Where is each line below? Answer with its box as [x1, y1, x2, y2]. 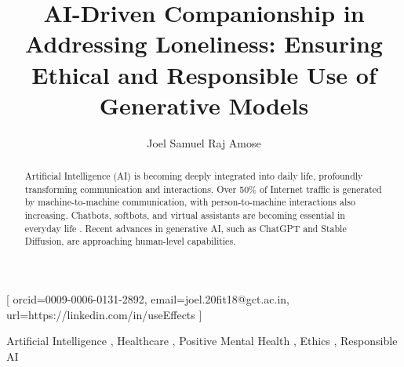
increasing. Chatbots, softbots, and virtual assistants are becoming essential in [24, 209, 345, 222]
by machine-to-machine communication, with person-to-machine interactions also [24, 195, 355, 209]
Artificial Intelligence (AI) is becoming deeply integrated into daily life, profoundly [24, 169, 363, 183]
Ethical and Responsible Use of [31, 58, 377, 90]
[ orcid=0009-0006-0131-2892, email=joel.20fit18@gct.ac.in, [6, 291, 289, 307]
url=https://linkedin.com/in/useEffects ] [6, 306, 202, 322]
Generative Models [99, 89, 309, 121]
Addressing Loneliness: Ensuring [25, 27, 383, 60]
